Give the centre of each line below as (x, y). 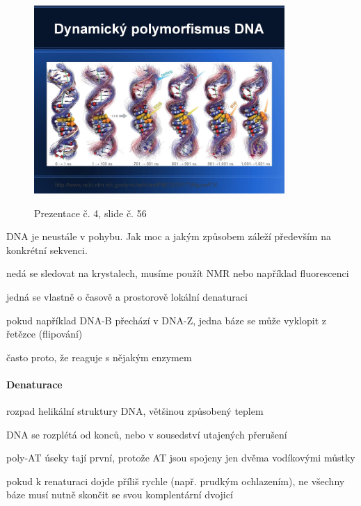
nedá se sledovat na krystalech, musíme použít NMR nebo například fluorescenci (178, 273)
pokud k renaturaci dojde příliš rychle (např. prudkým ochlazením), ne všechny (176, 481)
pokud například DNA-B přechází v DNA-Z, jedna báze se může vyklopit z (167, 320)
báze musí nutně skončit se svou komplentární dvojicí (120, 495)
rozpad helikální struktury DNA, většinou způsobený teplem (135, 411)
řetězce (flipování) (45, 334)
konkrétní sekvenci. (47, 250)
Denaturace (34, 384)
